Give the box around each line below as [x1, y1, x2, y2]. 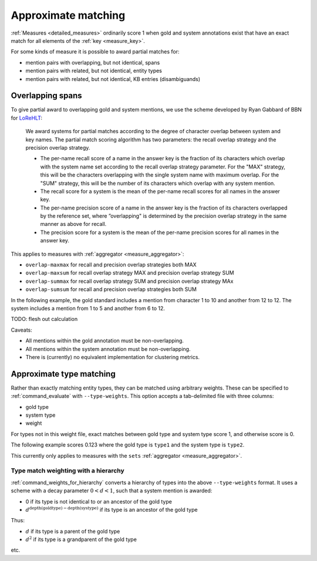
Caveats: [11, 326, 32, 333]
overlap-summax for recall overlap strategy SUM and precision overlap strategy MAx [25, 278, 234, 285]
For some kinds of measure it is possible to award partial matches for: [11, 48, 180, 55]
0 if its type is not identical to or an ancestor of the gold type [25, 498, 173, 505]
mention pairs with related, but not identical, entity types [25, 67, 163, 75]
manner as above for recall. [40, 221, 107, 228]
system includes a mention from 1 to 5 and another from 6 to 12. [11, 305, 166, 312]
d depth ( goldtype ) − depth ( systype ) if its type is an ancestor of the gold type [25, 505, 198, 513]
